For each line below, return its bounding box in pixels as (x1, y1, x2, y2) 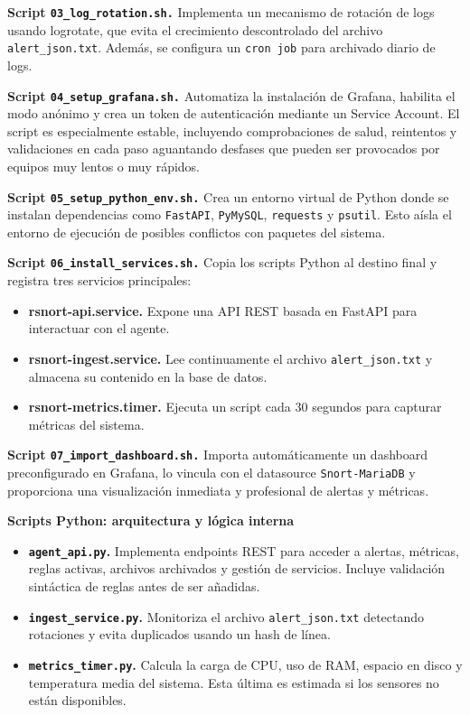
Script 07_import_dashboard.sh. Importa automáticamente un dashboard (7, 445, 428, 464)
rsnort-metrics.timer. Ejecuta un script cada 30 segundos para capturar (28, 397, 442, 416)
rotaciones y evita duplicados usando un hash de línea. (28, 625, 331, 644)
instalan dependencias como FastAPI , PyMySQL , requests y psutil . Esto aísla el (7, 205, 452, 224)
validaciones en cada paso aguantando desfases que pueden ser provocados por (7, 139, 440, 158)
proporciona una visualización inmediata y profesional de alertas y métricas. (7, 480, 429, 499)
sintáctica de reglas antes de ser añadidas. (28, 577, 260, 596)
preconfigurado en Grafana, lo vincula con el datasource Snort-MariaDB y (7, 462, 416, 481)
